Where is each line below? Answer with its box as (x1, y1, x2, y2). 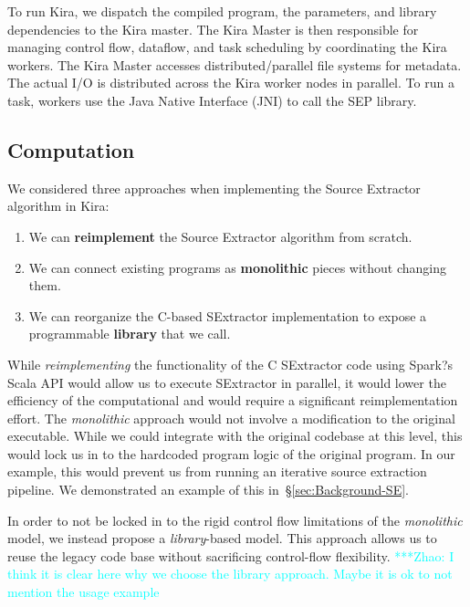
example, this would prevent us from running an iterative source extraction (7, 462, 427, 481)
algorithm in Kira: (7, 196, 110, 215)
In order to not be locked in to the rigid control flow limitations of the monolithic (7, 510, 463, 529)
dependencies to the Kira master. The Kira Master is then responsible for (7, 19, 419, 38)
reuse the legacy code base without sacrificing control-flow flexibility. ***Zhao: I (7, 546, 454, 565)
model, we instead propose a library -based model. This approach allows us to (7, 529, 437, 548)
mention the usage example (7, 582, 160, 602)
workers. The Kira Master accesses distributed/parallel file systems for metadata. (7, 55, 462, 74)
